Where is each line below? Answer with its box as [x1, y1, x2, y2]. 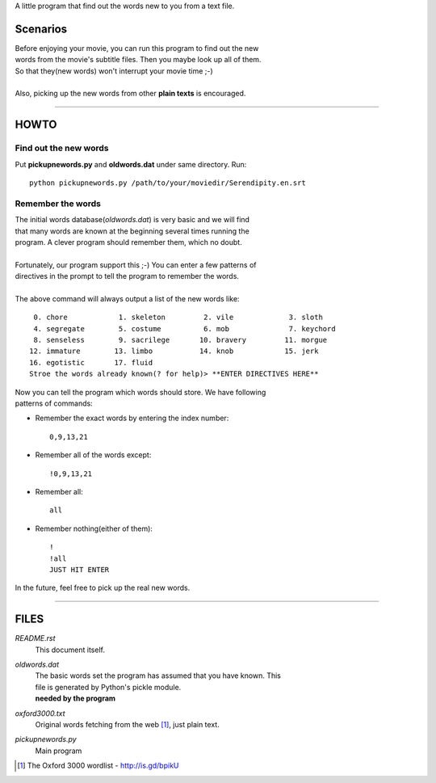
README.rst [15, 634, 56, 643]
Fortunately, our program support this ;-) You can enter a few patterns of [15, 259, 257, 270]
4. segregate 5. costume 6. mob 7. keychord [33, 324, 336, 333]
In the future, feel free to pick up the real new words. [15, 583, 191, 593]
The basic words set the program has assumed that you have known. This [35, 671, 282, 680]
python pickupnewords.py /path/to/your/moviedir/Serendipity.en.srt [29, 179, 306, 187]
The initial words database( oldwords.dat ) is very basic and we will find [15, 215, 250, 225]
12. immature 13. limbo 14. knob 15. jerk [29, 347, 319, 356]
